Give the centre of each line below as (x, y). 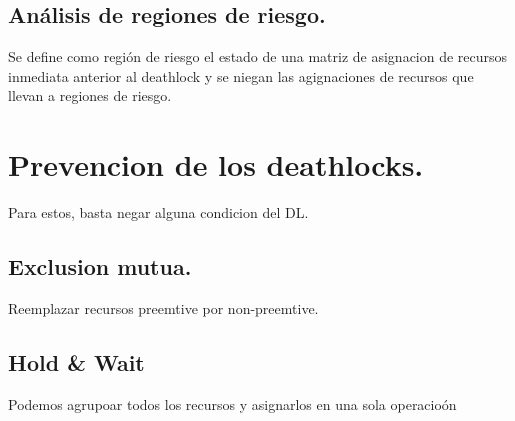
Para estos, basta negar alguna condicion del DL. (158, 212)
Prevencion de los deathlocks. (216, 164)
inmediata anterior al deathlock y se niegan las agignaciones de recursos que (241, 75)
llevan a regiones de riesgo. (90, 95)
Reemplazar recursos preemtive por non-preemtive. (163, 307)
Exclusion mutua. (100, 266)
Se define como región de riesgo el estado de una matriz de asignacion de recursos (258, 56)
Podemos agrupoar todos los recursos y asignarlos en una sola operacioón (232, 403)
